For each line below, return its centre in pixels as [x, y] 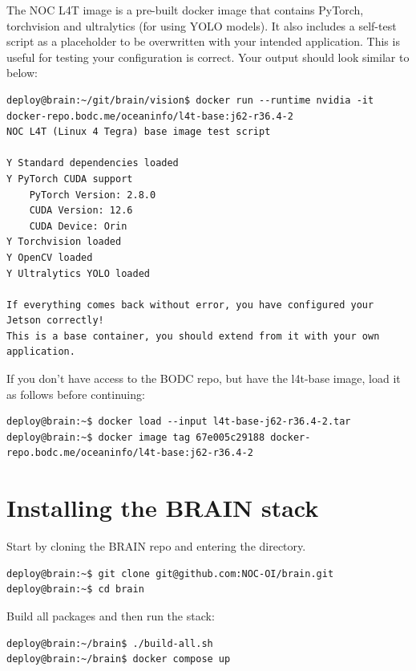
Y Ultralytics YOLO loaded [78, 273]
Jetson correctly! [55, 321]
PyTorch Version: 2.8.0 [93, 195]
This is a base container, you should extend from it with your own [193, 336]
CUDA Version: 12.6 [81, 211]
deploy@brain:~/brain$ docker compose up [119, 659]
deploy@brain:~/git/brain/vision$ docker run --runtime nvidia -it [190, 100]
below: [22, 73]
